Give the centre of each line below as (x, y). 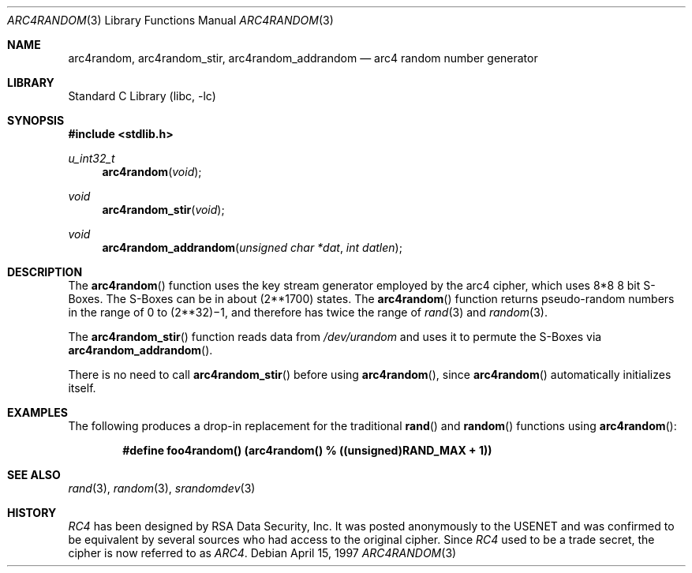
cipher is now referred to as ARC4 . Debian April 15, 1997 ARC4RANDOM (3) (262, 553)
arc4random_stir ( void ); (163, 210)
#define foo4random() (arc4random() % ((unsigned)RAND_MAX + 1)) (307, 450)
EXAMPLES (37, 412)
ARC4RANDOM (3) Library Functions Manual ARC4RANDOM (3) (170, 20)
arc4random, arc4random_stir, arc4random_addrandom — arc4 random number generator (303, 58)
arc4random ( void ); (152, 172)
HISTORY (32, 513)
